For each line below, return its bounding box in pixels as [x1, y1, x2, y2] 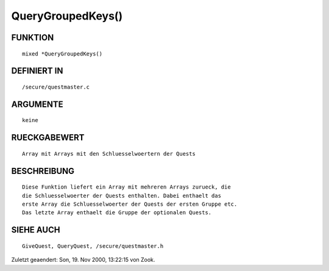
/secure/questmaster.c [22, 83, 90, 90]
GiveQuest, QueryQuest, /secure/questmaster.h [22, 242, 164, 250]
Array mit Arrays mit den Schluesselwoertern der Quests [22, 150, 196, 157]
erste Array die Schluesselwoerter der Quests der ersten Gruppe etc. [22, 200, 238, 208]
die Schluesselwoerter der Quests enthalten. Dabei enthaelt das [22, 192, 222, 199]
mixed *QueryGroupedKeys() [22, 50, 103, 57]
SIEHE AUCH [11, 225, 60, 235]
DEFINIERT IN [11, 66, 63, 76]
